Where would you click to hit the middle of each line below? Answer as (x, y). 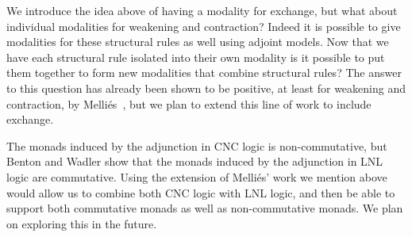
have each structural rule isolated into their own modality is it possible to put (196, 57)
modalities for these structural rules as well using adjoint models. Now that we (198, 42)
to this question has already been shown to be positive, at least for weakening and (206, 88)
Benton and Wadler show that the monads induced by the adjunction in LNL (195, 161)
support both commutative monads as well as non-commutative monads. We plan (205, 208)
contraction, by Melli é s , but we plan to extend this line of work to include (189, 103)
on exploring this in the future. (82, 223)
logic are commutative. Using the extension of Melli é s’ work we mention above (197, 176)
